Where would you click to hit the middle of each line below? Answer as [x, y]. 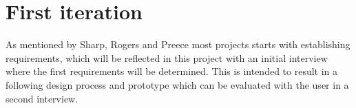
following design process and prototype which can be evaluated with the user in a [177, 84]
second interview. [42, 98]
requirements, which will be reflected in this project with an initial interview [167, 57]
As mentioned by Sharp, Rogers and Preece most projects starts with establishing [178, 44]
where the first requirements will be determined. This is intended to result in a [172, 71]
